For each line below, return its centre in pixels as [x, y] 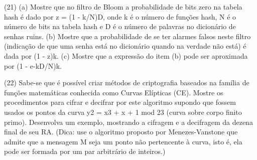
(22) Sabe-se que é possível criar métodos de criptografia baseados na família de [127, 83]
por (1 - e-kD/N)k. [33, 65]
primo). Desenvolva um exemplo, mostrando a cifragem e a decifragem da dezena [128, 122]
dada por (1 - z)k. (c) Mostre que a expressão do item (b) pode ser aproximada [126, 55]
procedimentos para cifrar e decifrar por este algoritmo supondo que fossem [120, 102]
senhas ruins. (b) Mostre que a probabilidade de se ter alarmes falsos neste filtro [127, 36]
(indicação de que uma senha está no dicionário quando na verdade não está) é [125, 46]
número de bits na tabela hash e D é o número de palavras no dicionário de [120, 26]
